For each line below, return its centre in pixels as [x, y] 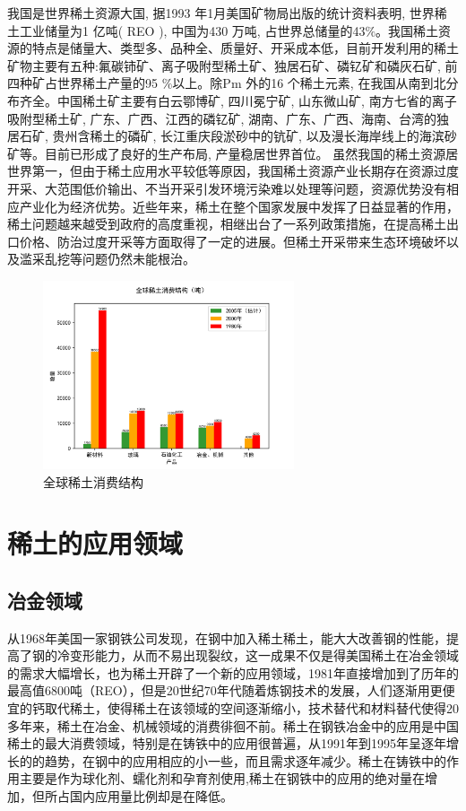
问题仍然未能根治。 [138, 259]
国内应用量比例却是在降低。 [151, 796]
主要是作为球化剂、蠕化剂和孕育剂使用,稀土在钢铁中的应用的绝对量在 [222, 778]
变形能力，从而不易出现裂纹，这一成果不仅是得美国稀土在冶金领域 [264, 655]
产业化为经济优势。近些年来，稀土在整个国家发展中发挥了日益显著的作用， [239, 206]
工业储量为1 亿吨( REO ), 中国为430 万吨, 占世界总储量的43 [192, 30]
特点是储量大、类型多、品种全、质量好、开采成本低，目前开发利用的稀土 [245, 48]
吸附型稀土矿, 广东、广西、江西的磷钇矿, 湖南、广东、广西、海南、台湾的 [222, 118]
